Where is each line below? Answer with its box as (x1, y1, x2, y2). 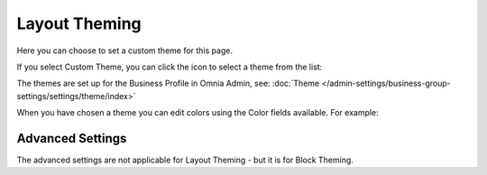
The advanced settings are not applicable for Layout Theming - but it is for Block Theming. (16, 154, 354, 166)
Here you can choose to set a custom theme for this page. (16, 45, 234, 56)
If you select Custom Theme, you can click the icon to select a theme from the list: (16, 61, 323, 72)
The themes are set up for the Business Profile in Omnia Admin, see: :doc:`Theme (16, 78, 320, 89)
